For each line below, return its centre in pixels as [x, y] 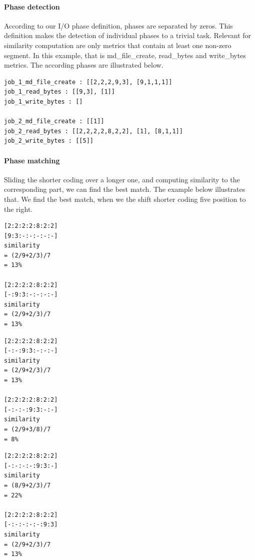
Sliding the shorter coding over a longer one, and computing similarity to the [122, 179]
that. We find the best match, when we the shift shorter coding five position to [125, 199]
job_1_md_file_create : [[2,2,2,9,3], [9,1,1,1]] [88, 82]
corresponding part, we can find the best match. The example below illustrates [125, 189]
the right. [18, 209]
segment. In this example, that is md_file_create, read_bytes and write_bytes [125, 55]
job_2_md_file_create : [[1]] [54, 121]
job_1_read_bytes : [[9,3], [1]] [59, 92]
